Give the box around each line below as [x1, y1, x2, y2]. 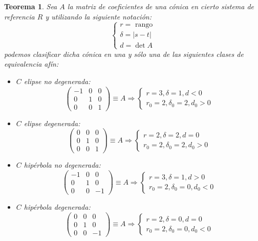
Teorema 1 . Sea [4, 1, 57, 11]
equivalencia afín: [4, 58, 59, 69]
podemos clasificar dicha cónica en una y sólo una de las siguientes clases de [4, 48, 244, 59]
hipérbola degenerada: [24, 202, 91, 212]
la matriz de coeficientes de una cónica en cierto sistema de [67, 1, 254, 11]
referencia [4, 11, 35, 22]
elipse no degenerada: [24, 75, 91, 86]
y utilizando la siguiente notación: [45, 11, 152, 22]
